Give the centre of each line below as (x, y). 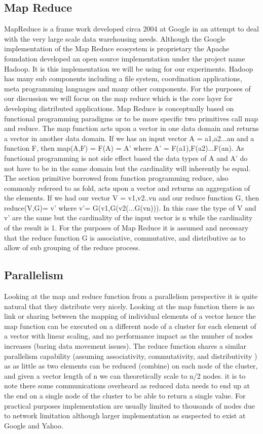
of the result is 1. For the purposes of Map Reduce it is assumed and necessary (126, 228)
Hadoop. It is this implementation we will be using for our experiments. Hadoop (129, 68)
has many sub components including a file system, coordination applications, (123, 78)
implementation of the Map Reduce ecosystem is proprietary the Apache (117, 48)
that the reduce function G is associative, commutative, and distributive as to (125, 237)
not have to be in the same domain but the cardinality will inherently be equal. (127, 168)
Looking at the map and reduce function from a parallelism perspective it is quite (131, 296)
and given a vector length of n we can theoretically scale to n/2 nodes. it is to (125, 375)
